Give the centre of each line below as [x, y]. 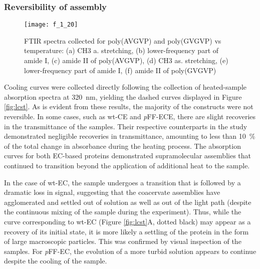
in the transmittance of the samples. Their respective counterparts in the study [126, 126]
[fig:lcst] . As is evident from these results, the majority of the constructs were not [129, 106]
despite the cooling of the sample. [56, 261]
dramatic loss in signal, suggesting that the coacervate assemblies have [112, 192]
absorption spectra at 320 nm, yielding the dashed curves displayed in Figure [123, 96]
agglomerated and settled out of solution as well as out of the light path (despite [128, 202]
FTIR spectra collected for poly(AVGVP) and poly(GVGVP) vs [123, 40]
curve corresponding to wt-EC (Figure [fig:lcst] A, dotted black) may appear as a [127, 221]
